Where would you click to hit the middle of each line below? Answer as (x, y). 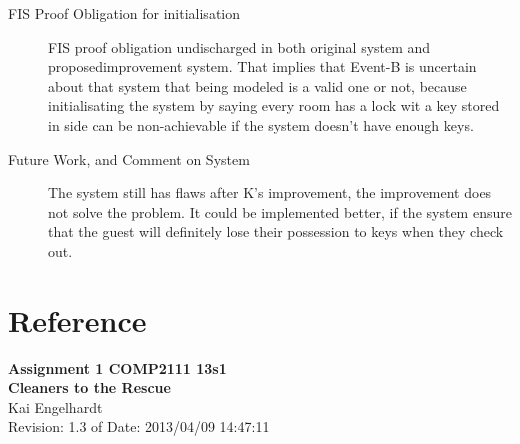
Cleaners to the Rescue (89, 387)
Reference (77, 319)
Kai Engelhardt (55, 406)
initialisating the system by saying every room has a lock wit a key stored (274, 105)
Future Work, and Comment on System (129, 158)
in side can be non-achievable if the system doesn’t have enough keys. (261, 124)
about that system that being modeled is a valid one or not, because (257, 85)
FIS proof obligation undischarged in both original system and (239, 46)
